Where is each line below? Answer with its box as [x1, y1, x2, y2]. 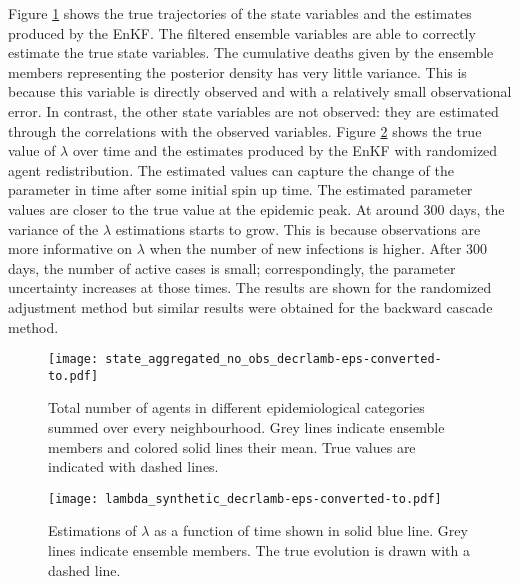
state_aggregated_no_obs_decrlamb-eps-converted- [105, 352, 442, 367]
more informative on [8, 238, 133, 259]
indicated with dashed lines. [48, 456, 219, 477]
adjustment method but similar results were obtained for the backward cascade [8, 296, 493, 317]
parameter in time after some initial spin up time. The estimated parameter [8, 179, 473, 200]
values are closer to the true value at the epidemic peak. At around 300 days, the [8, 198, 505, 219]
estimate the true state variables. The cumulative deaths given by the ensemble [8, 42, 494, 63]
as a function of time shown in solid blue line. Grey [154, 520, 468, 541]
